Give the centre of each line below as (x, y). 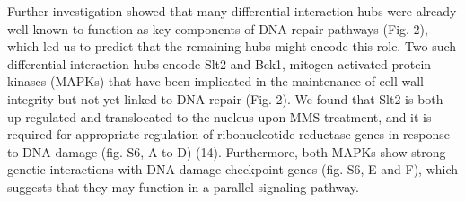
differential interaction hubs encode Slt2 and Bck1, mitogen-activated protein (219, 63)
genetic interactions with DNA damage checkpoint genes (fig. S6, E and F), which (233, 169)
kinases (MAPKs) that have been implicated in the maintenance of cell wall (215, 81)
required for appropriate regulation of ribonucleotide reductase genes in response (229, 134)
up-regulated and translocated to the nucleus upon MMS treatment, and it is (219, 116)
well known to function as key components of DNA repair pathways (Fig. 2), (218, 28)
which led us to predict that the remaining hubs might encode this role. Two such (232, 46)
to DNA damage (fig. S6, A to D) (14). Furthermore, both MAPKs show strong (227, 151)
